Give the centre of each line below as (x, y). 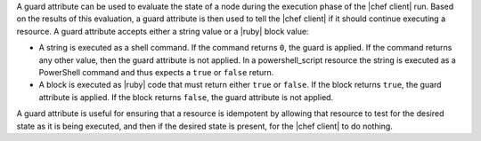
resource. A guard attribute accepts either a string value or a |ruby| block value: (163, 31)
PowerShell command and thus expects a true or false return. (156, 72)
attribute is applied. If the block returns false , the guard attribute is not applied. (186, 97)
